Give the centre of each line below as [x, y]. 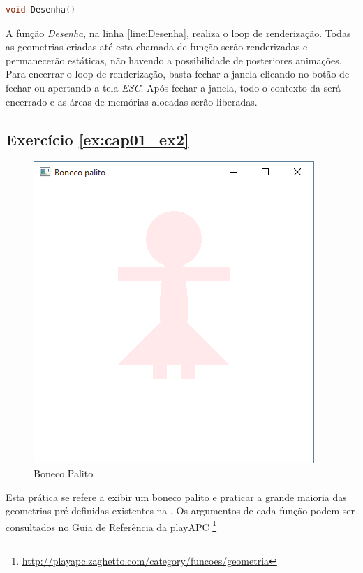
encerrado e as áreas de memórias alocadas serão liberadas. [132, 101]
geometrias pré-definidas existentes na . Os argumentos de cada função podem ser [180, 510]
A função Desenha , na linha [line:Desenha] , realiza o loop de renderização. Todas [178, 32]
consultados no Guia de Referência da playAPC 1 [111, 525]
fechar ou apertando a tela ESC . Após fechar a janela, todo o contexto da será [173, 87]
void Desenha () [41, 10]
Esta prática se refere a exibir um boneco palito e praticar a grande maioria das [176, 496]
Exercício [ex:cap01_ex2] [97, 139]
